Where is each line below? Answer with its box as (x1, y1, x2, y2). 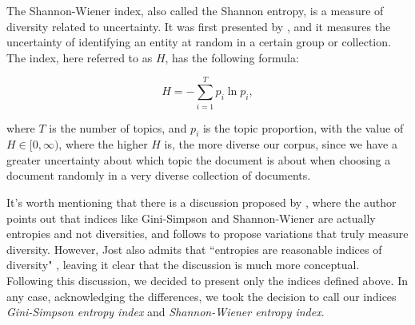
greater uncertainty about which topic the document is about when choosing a (6, 151, 391, 168)
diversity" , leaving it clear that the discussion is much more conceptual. (6, 256, 360, 273)
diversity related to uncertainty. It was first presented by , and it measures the (6, 18, 391, 34)
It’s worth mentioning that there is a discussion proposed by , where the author (6, 194, 397, 211)
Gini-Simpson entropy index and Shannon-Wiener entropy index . (6, 303, 325, 320)
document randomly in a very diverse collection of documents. (6, 167, 311, 184)
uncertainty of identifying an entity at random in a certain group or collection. (6, 34, 391, 50)
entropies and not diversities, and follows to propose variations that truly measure (6, 225, 409, 242)
